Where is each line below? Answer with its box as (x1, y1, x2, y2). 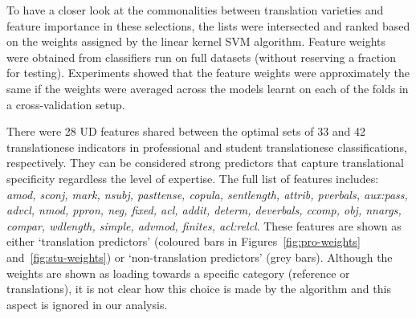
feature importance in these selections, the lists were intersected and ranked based (6, 17, 410, 34)
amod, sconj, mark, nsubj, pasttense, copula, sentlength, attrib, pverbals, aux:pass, (6, 185, 408, 202)
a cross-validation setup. (6, 96, 125, 112)
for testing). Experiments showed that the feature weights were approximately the (6, 64, 410, 81)
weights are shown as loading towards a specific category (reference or (6, 264, 350, 281)
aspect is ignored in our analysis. (6, 296, 168, 312)
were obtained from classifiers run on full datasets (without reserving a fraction (6, 48, 396, 65)
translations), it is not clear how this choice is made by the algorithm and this (6, 280, 391, 297)
